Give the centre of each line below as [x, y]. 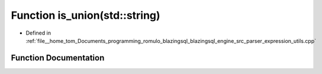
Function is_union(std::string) [86, 15]
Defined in [38, 33]
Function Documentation [58, 58]
